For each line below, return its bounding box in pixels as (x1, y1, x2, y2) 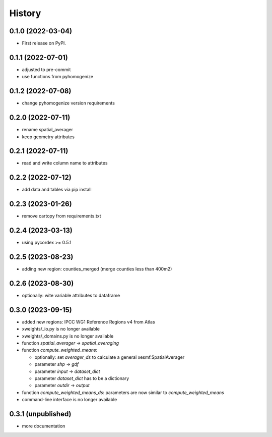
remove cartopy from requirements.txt (22, 213, 101, 219)
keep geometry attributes (22, 134, 75, 140)
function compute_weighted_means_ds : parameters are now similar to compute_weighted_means (22, 389, 224, 396)
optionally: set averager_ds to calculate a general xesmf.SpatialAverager (34, 354, 185, 360)
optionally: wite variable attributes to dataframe (22, 293, 120, 298)
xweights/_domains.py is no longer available (22, 333, 114, 339)
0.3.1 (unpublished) (9, 410, 72, 418)
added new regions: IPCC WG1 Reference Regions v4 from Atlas (22, 318, 156, 325)
